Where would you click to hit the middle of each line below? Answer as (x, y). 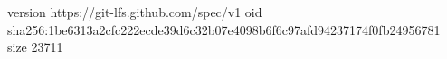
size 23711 (35, 47)
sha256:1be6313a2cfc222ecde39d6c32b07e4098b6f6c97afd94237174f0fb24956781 (224, 29)
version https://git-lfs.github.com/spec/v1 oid (135, 12)
